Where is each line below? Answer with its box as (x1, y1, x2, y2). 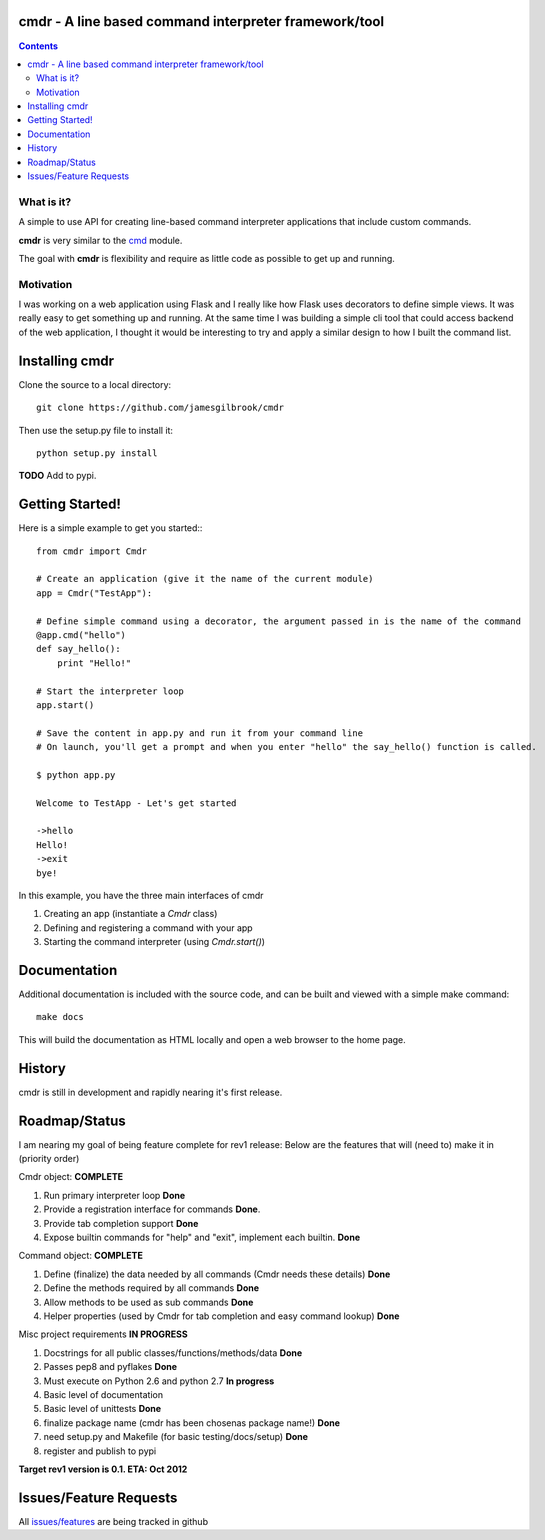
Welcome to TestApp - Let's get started (36, 797, 237, 809)
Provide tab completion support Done (43, 1217, 199, 1229)
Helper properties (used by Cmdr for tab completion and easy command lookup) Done (43, 1310, 400, 1322)
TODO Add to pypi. (18, 470, 97, 482)
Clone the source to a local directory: (18, 378, 172, 390)
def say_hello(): (36, 643, 121, 655)
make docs (36, 1011, 84, 1023)
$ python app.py (36, 769, 116, 780)
